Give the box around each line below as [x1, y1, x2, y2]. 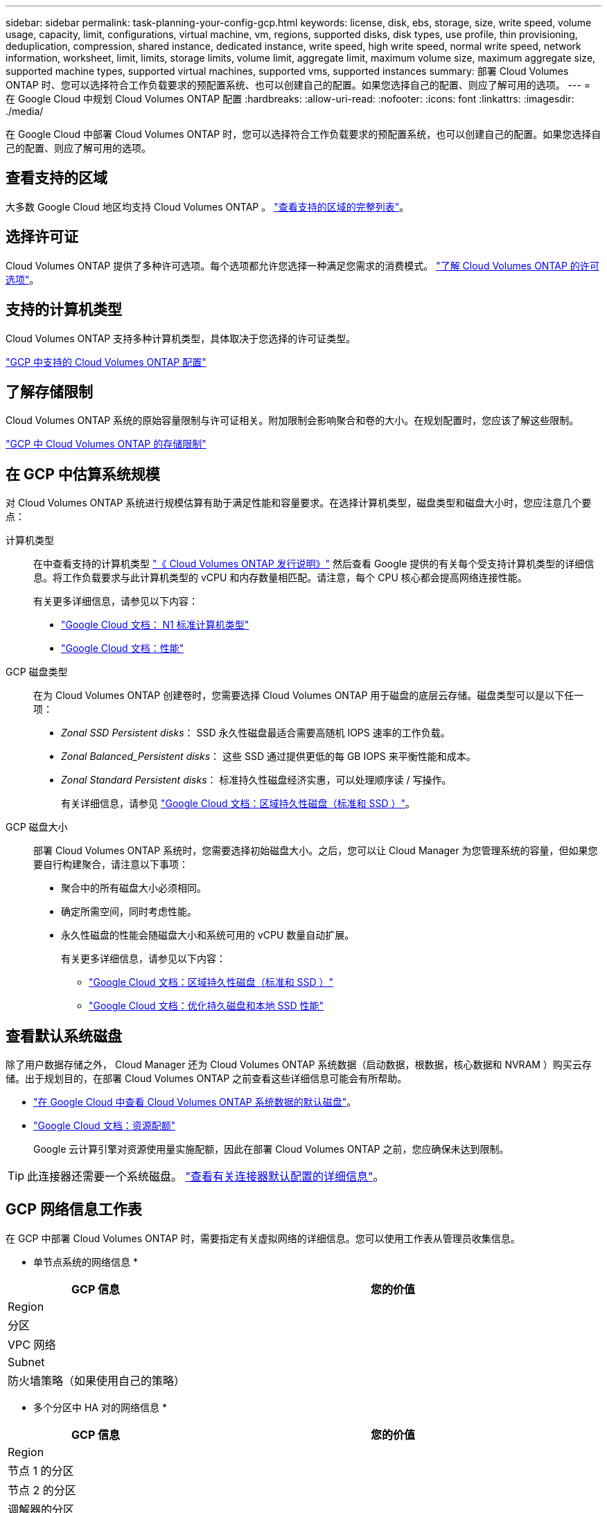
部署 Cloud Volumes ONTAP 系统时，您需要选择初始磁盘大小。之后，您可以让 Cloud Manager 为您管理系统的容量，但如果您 [33, 844, 598, 857]
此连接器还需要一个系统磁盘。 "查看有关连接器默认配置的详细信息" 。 [27, 1169, 385, 1184]
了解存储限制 [6, 382, 93, 400]
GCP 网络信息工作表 [6, 1201, 142, 1219]
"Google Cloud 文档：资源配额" [33, 1120, 176, 1132]
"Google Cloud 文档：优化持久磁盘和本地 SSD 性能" [89, 1000, 324, 1012]
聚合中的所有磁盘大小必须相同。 [61, 882, 206, 894]
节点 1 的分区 [8, 1463, 74, 1478]
